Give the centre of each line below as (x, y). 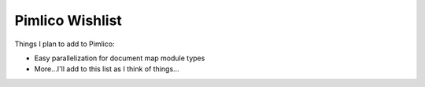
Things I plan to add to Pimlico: (65, 44)
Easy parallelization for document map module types (120, 58)
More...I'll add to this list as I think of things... (107, 69)
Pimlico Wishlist (68, 20)
